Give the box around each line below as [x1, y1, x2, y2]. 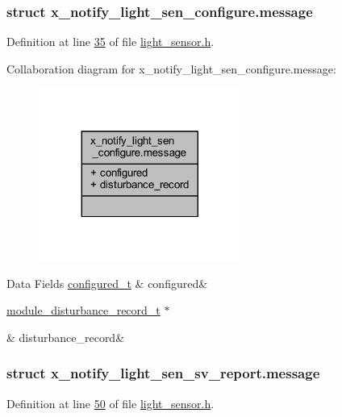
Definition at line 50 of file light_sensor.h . [6, 394, 215, 411]
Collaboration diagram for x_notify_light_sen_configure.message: [6, 60, 336, 77]
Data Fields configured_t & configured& [6, 274, 208, 291]
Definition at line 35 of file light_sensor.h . [6, 33, 215, 50]
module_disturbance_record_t [6, 302, 161, 319]
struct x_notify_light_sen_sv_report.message [6, 363, 320, 383]
